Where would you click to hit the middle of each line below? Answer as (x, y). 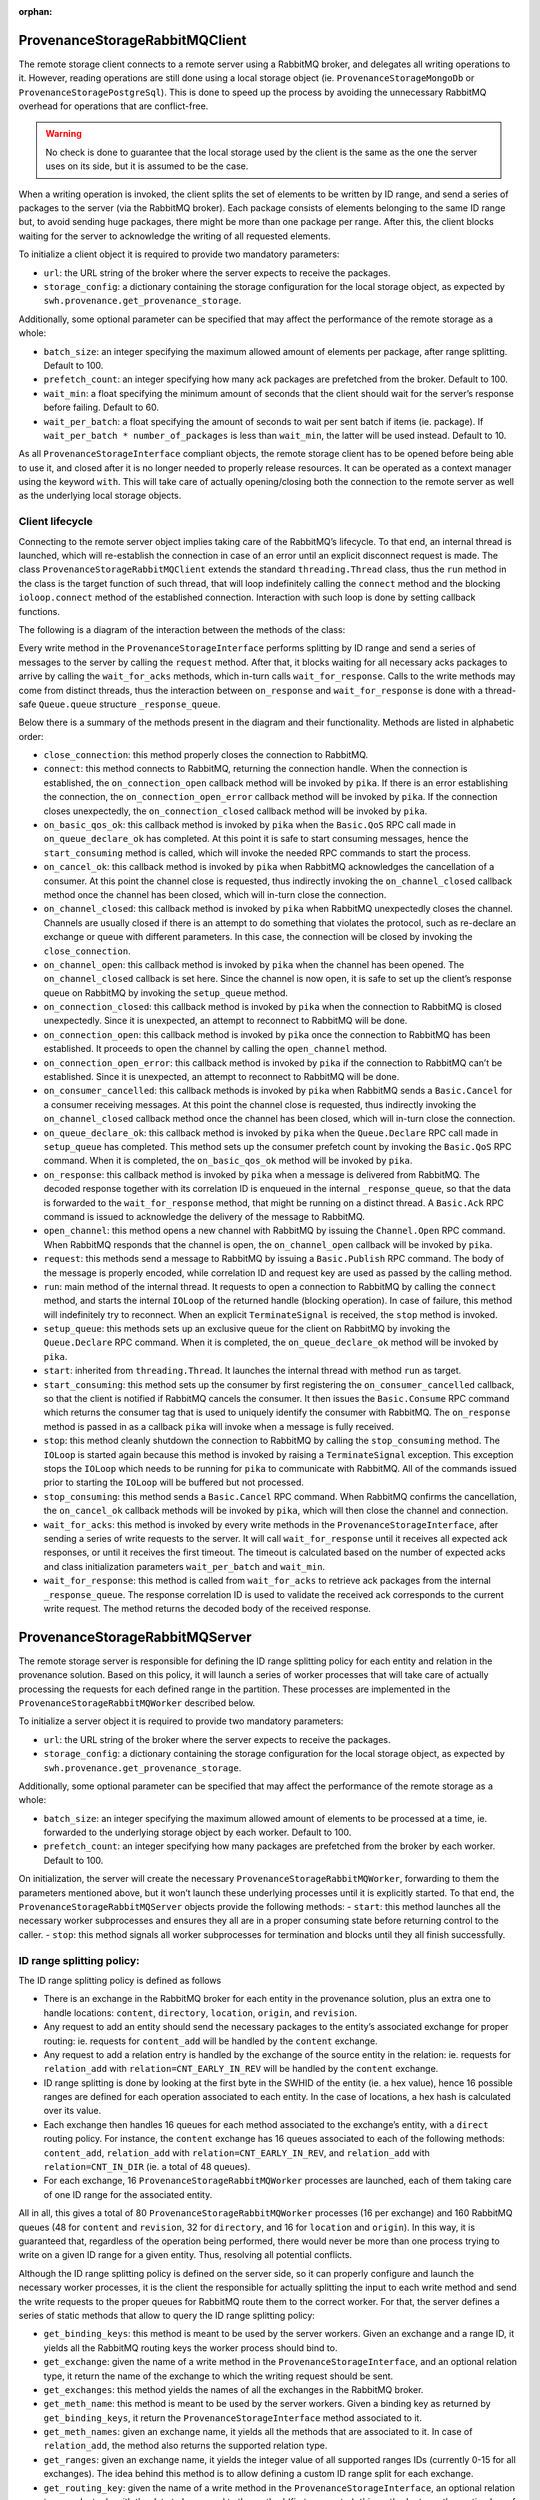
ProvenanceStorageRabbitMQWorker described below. (137, 1702)
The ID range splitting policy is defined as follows (120, 1980)
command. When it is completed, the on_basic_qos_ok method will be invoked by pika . (228, 1161)
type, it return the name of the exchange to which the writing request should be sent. (218, 2376)
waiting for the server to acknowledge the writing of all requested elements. (174, 236)
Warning (63, 134)
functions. (39, 611)
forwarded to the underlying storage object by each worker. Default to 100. (197, 1832)
